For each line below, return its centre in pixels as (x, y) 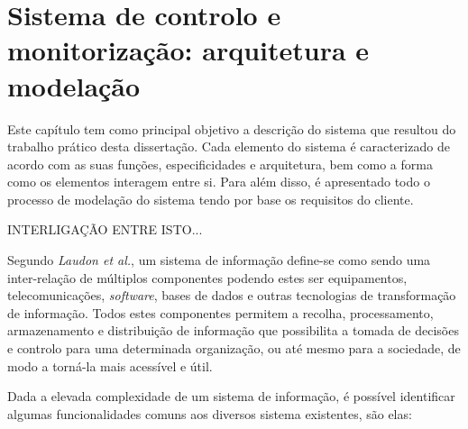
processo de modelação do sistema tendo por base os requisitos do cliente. (211, 199)
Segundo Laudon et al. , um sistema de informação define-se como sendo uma (219, 260)
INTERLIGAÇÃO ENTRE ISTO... (105, 229)
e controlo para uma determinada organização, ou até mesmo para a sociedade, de (234, 348)
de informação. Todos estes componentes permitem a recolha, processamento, (220, 312)
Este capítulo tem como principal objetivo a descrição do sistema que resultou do (232, 128)
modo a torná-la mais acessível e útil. (110, 365)
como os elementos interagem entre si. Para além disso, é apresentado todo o (219, 182)
